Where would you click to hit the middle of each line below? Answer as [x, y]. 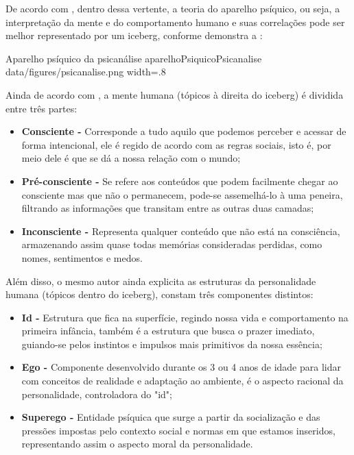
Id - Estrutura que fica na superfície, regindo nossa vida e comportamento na [185, 317]
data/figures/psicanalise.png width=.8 [86, 72]
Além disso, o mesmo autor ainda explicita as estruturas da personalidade [161, 281]
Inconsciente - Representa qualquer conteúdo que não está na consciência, [181, 231]
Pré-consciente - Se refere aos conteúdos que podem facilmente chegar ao [180, 181]
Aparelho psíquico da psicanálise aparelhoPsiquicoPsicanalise [134, 58]
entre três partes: [42, 108]
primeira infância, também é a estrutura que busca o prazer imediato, [168, 331]
